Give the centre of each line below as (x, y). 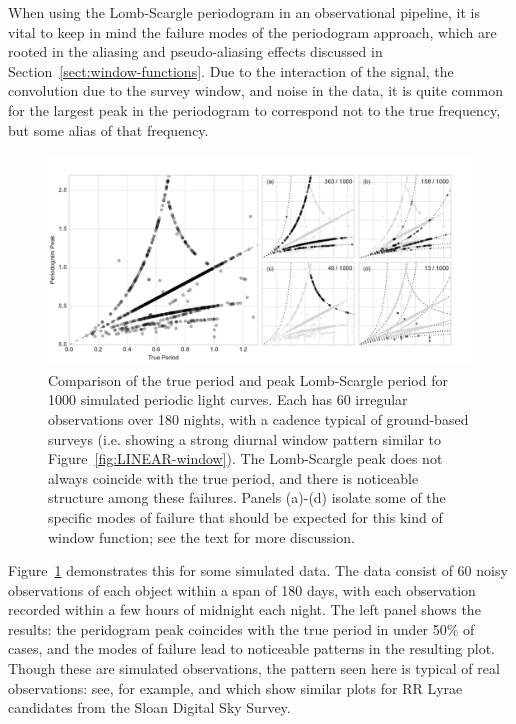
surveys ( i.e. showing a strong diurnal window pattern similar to (245, 438)
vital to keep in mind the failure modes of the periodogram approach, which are (252, 31)
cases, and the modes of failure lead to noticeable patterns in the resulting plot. (252, 648)
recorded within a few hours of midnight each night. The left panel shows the (244, 609)
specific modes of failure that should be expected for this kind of (245, 516)
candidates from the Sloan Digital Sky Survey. (149, 707)
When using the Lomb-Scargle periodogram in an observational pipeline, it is (244, 12)
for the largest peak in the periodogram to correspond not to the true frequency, (254, 109)
